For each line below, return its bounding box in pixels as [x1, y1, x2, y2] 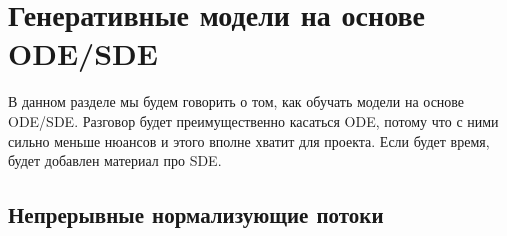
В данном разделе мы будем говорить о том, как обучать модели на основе [8, 91, 465, 112]
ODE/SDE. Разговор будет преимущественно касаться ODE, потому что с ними [8, 110, 499, 131]
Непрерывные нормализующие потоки [8, 199, 384, 230]
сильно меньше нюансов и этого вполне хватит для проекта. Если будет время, [8, 130, 490, 151]
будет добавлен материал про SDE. [8, 150, 222, 171]
